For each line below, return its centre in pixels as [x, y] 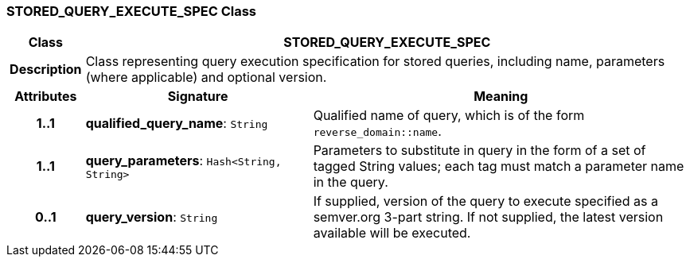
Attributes [46, 97]
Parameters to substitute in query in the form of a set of [479, 151]
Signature [198, 97]
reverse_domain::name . [377, 131]
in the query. [351, 182]
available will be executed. [392, 233]
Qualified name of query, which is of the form [449, 116]
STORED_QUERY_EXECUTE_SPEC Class [132, 11]
